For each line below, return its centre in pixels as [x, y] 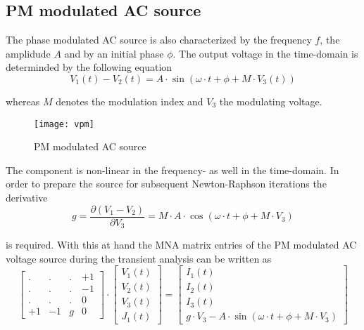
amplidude [28, 53]
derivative [27, 198]
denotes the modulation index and [130, 101]
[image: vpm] [64, 124]
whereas [23, 101]
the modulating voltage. [271, 101]
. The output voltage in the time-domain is [265, 53]
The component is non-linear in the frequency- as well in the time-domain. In [172, 170]
